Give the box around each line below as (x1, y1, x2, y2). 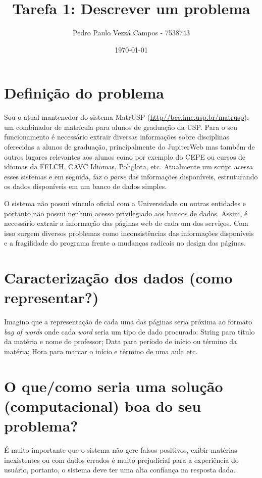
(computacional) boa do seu (4, 396, 201, 416)
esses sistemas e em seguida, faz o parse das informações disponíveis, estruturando (4, 171, 258, 181)
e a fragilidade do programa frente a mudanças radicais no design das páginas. (4, 237, 246, 248)
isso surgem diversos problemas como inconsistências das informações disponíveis (4, 227, 254, 238)
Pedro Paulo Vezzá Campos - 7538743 (73, 27, 190, 38)
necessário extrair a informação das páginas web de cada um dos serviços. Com (4, 218, 248, 228)
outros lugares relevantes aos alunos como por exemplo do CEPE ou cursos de (4, 151, 246, 162)
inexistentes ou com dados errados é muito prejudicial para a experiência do (4, 454, 239, 465)
